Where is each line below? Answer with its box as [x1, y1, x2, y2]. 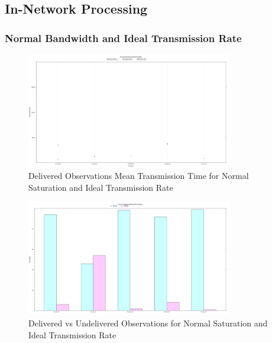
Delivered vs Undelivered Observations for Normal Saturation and [28, 316, 268, 329]
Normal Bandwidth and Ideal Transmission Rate [5, 30, 242, 45]
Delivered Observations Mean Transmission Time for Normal [28, 169, 249, 182]
